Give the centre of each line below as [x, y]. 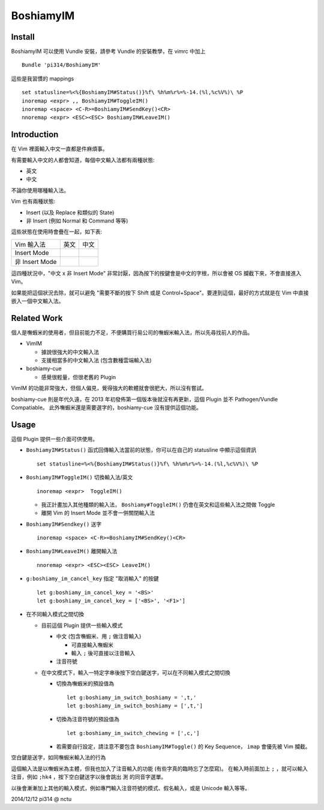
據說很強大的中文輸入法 [70, 352]
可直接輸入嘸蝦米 [92, 644]
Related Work [37, 318]
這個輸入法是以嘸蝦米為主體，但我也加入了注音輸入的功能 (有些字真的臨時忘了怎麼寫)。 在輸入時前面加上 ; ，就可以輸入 [160, 769]
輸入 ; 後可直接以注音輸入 [103, 653]
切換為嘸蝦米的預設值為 [85, 683]
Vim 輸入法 [30, 244]
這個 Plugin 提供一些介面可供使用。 [55, 439]
